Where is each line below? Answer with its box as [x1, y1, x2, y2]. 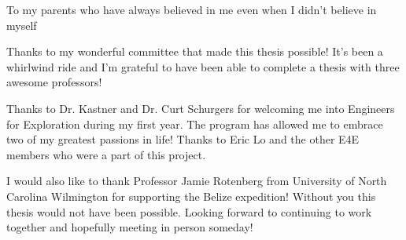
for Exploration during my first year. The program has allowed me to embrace [6, 115, 383, 132]
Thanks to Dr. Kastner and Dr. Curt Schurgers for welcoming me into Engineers [6, 100, 395, 116]
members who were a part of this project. [6, 146, 206, 162]
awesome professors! [6, 74, 102, 90]
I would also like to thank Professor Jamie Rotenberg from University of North [6, 173, 387, 189]
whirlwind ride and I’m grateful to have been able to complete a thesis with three [6, 58, 400, 75]
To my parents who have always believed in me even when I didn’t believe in [6, 2, 377, 17]
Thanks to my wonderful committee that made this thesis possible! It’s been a [6, 43, 383, 60]
